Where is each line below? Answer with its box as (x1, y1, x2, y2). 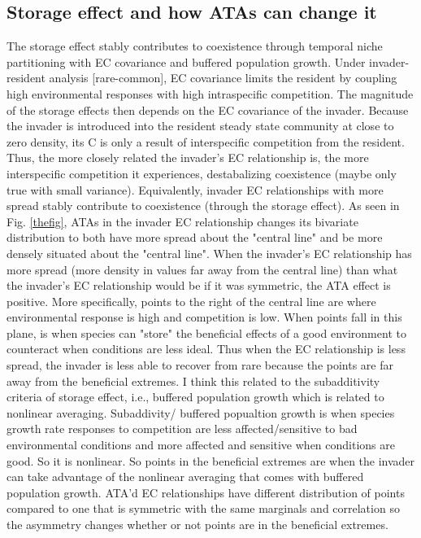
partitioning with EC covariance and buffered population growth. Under (7, 53, 366, 70)
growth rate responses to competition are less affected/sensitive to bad (7, 420, 358, 437)
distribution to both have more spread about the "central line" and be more (7, 229, 383, 246)
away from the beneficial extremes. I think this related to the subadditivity (7, 372, 380, 389)
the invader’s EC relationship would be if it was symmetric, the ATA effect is (7, 277, 391, 294)
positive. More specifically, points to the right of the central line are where (7, 292, 376, 309)
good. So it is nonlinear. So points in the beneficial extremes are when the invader (7, 452, 415, 469)
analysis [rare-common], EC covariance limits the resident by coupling (49, 69, 397, 86)
